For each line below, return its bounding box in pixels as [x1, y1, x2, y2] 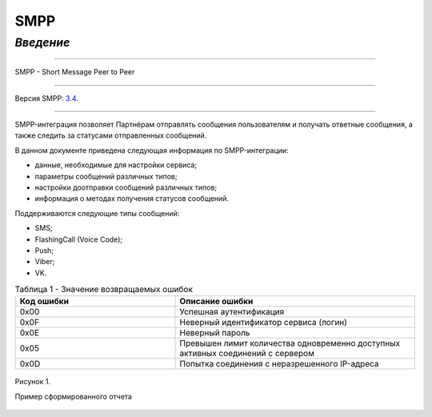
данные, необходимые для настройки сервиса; [34, 160, 198, 170]
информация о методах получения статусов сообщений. [34, 194, 230, 203]
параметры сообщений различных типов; [34, 171, 178, 181]
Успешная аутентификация [179, 307, 285, 318]
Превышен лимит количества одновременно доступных [179, 338, 400, 349]
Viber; [34, 257, 55, 267]
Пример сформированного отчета [14, 391, 132, 401]
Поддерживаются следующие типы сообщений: [14, 208, 180, 218]
